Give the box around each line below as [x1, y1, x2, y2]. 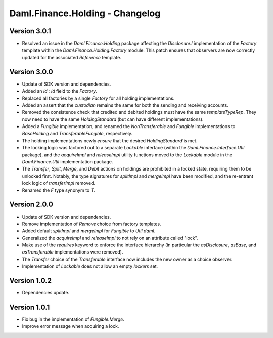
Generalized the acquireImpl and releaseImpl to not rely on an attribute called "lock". [22, 235, 198, 241]
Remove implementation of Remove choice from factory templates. [22, 221, 161, 227]
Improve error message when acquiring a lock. [22, 323, 119, 329]
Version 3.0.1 [9, 27, 52, 35]
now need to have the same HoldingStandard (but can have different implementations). [22, 116, 204, 122]
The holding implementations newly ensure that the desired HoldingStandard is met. [22, 137, 198, 144]
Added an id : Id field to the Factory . [22, 88, 97, 94]
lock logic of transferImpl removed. [22, 180, 96, 186]
